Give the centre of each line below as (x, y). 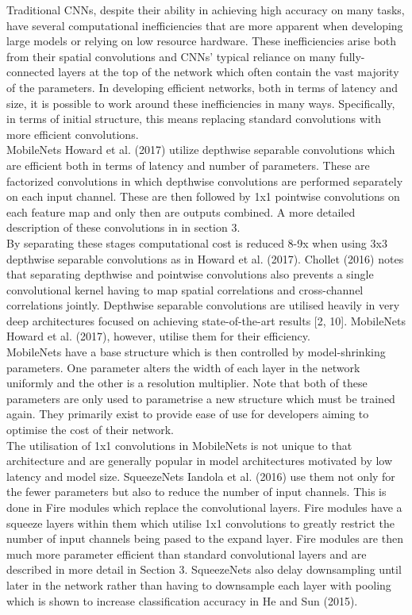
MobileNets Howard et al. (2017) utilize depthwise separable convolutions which (201, 150)
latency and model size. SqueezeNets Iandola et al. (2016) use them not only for (201, 476)
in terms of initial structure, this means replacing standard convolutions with (194, 119)
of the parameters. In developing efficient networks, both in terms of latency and (202, 87)
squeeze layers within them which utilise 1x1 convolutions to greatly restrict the (200, 523)
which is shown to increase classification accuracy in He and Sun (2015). (182, 600)
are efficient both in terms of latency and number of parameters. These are (188, 165)
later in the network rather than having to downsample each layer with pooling (199, 584)
